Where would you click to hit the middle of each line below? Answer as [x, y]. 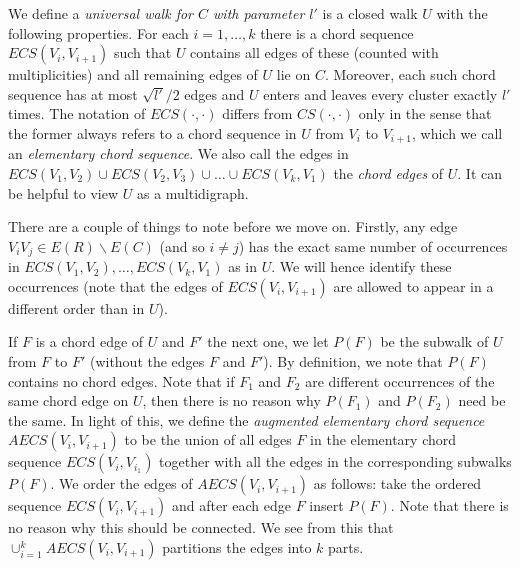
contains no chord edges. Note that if [121, 380]
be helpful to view [63, 192]
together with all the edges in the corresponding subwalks [335, 461]
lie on [293, 74]
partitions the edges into [237, 547]
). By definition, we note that [353, 361]
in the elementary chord [383, 439]
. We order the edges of [121, 483]
